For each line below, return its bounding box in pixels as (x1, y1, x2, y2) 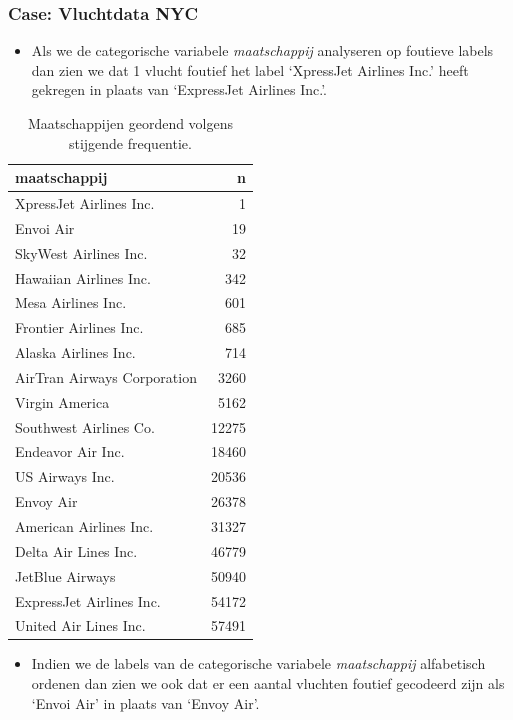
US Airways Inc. (15, 466, 115, 487)
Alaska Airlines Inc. (15, 342, 136, 363)
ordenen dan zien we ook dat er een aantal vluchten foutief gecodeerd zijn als (31, 673, 505, 694)
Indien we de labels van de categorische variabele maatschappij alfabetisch (31, 653, 486, 674)
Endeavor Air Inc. (15, 441, 125, 462)
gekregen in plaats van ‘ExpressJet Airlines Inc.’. (31, 79, 327, 100)
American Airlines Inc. (15, 516, 154, 536)
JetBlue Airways (15, 565, 116, 586)
